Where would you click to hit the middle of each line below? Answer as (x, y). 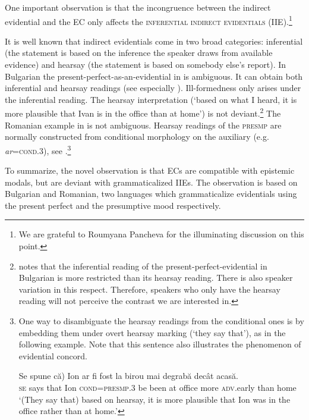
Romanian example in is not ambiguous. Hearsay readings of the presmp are (143, 125)
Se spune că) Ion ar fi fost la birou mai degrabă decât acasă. (128, 376)
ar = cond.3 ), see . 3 (38, 149)
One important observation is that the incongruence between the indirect (138, 7)
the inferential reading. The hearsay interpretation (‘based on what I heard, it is (151, 99)
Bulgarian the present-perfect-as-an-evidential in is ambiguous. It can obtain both (154, 76)
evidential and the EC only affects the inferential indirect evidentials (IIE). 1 (149, 20)
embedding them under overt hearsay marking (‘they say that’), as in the (152, 332)
